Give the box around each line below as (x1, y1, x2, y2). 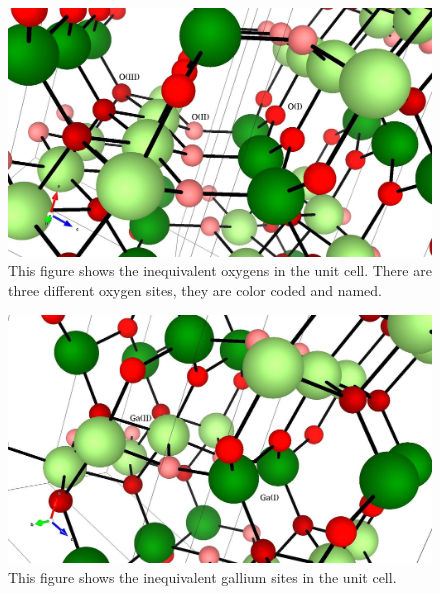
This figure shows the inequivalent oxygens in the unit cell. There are (8, 260, 432, 281)
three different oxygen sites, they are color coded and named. (8, 280, 383, 301)
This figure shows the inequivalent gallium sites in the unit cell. (8, 567, 397, 588)
